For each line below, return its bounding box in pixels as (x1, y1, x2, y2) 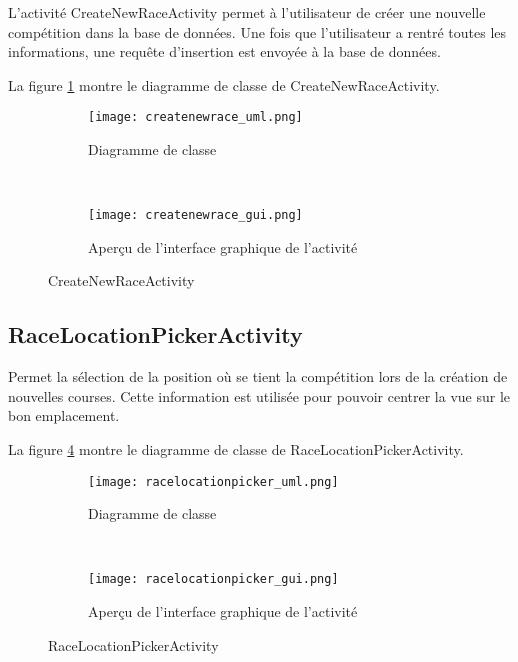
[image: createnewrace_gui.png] (88, 208, 303, 223)
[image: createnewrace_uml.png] (88, 110, 303, 125)
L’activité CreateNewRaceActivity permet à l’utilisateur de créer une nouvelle (8, 2, 486, 22)
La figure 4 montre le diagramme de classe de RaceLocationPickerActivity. (8, 439, 464, 460)
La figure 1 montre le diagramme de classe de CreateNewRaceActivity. (8, 74, 440, 95)
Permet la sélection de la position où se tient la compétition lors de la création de (8, 366, 508, 387)
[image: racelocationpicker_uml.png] (88, 474, 339, 489)
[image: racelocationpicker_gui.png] (88, 572, 339, 587)
